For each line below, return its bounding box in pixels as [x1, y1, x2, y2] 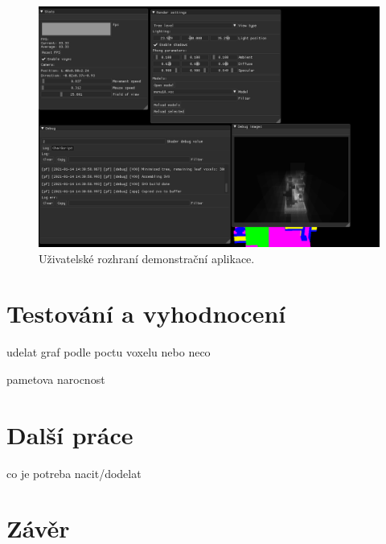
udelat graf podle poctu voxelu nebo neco [6, 344, 211, 361]
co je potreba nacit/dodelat [6, 464, 142, 481]
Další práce [6, 418, 133, 451]
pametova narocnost [6, 370, 105, 387]
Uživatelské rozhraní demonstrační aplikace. [39, 249, 255, 266]
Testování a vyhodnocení [6, 297, 286, 330]
